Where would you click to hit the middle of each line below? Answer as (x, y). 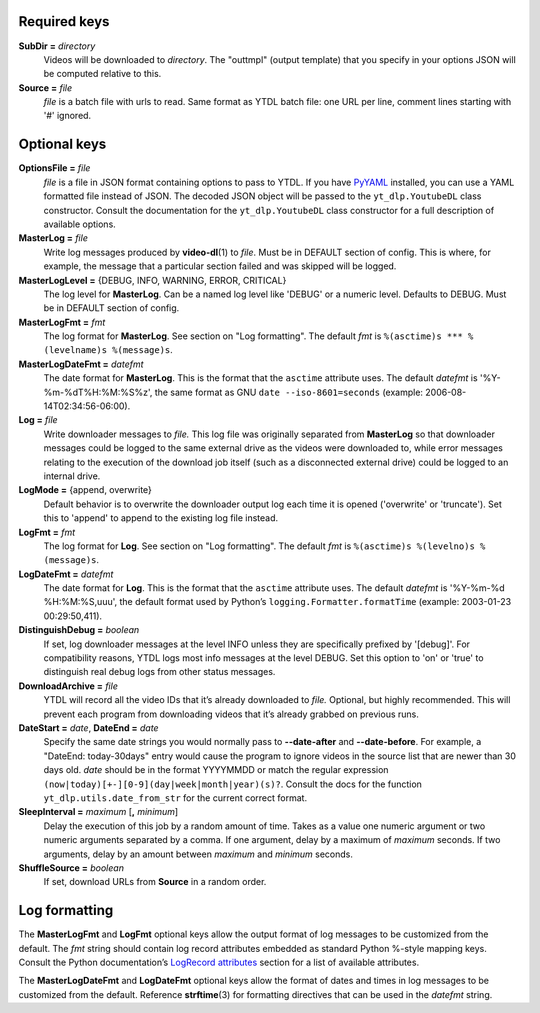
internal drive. (72, 476)
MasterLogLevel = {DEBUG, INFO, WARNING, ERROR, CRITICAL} (152, 280)
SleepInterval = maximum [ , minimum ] (98, 812)
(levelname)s (75, 350)
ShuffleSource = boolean (71, 867)
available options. (80, 224)
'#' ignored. (67, 116)
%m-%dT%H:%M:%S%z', (98, 392)
